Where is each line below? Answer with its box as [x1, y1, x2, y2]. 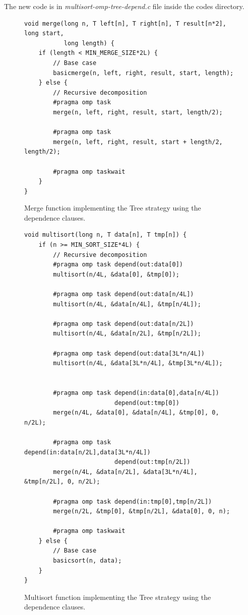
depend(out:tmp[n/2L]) [114, 458, 191, 466]
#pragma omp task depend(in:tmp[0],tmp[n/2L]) [53, 498, 212, 505]
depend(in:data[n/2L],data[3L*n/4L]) [24, 448, 151, 456]
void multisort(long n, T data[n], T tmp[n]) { [24, 231, 187, 239]
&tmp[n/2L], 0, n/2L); [24, 478, 100, 486]
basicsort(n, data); [53, 557, 122, 565]
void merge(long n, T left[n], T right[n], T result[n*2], [24, 20, 226, 27]
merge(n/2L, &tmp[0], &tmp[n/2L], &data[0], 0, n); [53, 508, 230, 515]
